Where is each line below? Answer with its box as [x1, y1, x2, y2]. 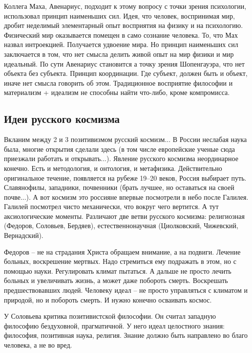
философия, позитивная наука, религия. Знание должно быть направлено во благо [4, 330, 248, 340]
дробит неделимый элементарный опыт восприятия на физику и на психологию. [4, 20, 243, 30]
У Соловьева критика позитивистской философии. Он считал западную [4, 311, 216, 321]
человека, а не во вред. [4, 340, 72, 350]
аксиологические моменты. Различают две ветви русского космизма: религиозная [4, 211, 245, 221]
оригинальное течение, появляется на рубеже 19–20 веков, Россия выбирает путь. [4, 172, 247, 183]
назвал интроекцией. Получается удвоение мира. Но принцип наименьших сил [4, 39, 238, 49]
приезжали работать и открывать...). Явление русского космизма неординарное [4, 153, 238, 164]
